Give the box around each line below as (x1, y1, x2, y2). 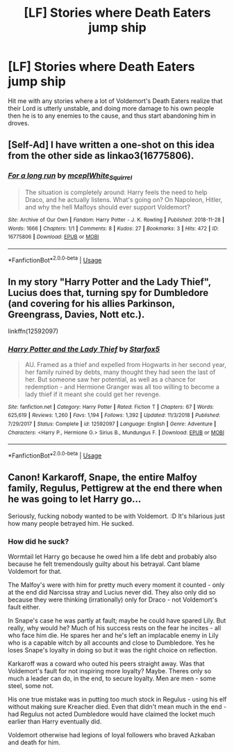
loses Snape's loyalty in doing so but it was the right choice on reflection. (8, 646, 218, 655)
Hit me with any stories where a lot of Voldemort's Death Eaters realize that (8, 96, 223, 105)
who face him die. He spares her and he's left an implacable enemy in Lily (8, 632, 219, 640)
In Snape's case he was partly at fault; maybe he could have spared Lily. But (8, 616, 226, 625)
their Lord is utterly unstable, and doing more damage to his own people (8, 104, 215, 112)
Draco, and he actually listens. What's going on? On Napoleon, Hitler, (24, 195, 223, 203)
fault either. (8, 603, 41, 611)
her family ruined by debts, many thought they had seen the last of (24, 368, 216, 376)
